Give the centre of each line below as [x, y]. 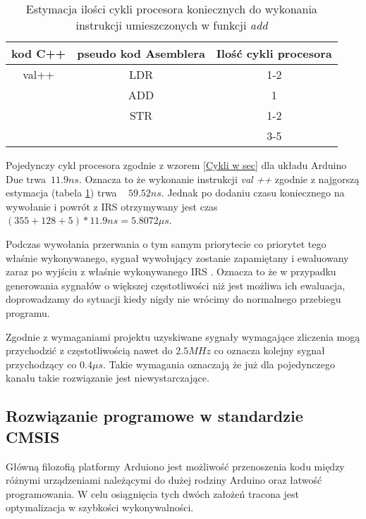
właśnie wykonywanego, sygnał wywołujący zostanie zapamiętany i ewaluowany [177, 257]
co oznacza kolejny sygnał [269, 350]
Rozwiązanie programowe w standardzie [154, 416]
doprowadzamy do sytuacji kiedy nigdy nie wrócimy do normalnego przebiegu [173, 299]
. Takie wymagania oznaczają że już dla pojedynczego [219, 364]
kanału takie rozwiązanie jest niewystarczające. [108, 378]
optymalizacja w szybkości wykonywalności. [100, 507]
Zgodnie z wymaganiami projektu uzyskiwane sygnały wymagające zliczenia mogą [183, 336]
